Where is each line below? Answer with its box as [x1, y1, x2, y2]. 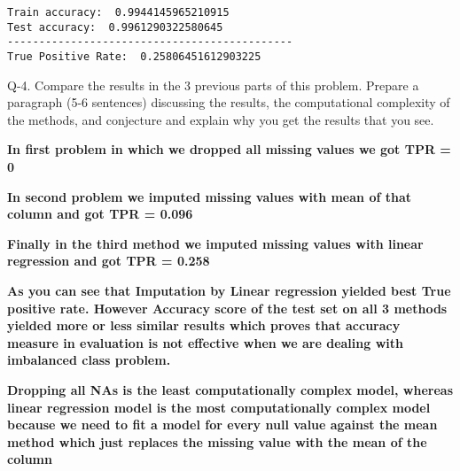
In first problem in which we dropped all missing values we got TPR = [7, 140, 451, 158]
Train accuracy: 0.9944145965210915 [7, 6, 230, 19]
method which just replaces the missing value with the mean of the [7, 432, 427, 451]
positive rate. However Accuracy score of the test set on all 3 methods [7, 298, 448, 317]
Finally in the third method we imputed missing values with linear [7, 234, 424, 252]
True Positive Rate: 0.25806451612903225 [7, 50, 261, 63]
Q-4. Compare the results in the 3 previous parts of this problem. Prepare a [7, 75, 419, 94]
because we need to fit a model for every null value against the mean [7, 415, 438, 434]
